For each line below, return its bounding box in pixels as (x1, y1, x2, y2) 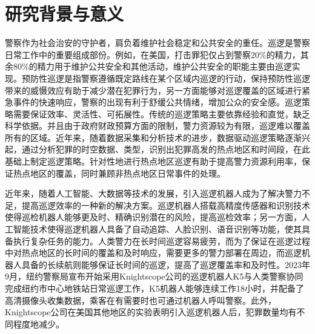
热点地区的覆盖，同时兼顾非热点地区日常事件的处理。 (13, 166, 225, 179)
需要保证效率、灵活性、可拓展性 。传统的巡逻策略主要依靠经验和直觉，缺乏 (13, 107, 310, 120)
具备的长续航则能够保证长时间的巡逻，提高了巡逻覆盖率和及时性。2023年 (21, 258, 310, 270)
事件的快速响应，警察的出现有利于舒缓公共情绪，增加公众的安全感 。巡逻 (13, 96, 302, 108)
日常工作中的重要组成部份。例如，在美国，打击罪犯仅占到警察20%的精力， (5, 48, 300, 61)
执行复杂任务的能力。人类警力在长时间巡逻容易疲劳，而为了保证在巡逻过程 (13, 234, 310, 247)
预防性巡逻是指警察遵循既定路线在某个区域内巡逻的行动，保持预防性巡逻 (21, 71, 310, 84)
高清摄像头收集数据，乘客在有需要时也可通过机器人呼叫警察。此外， (5, 293, 276, 306)
